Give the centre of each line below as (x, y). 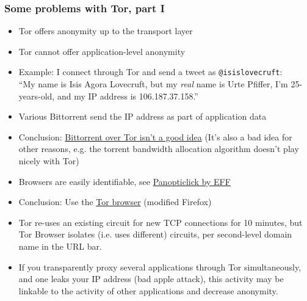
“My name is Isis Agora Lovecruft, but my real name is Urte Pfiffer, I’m (153, 84)
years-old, (37, 96)
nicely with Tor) (49, 161)
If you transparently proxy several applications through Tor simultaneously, (160, 267)
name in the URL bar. (60, 246)
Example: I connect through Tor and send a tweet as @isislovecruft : (150, 72)
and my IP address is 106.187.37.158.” (128, 96)
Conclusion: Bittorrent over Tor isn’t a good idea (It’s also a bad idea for (155, 136)
